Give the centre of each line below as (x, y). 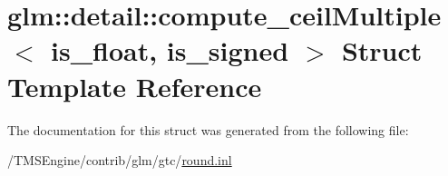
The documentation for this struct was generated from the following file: (208, 129)
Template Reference (135, 86)
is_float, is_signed (170, 50)
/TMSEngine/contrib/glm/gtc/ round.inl (120, 160)
